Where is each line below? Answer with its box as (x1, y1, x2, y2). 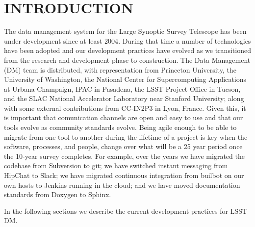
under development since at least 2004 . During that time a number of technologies (4, 35, 251, 46)
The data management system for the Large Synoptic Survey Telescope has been (4, 26, 247, 36)
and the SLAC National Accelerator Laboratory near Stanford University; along (4, 93, 244, 103)
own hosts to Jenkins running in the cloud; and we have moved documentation (4, 179, 240, 190)
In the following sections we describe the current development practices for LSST (4, 205, 248, 216)
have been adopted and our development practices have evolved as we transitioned (4, 45, 251, 55)
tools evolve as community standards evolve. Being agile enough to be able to (4, 122, 237, 132)
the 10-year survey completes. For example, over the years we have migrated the (4, 151, 245, 161)
